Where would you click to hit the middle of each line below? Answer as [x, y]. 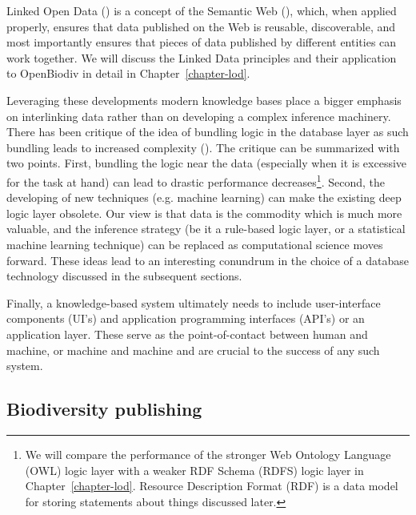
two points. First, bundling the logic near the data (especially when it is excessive [207, 163]
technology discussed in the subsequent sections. [124, 276]
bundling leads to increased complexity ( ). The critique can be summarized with [203, 147]
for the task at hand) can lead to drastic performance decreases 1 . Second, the [196, 180]
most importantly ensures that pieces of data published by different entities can [202, 42]
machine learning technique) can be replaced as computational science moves [195, 244]
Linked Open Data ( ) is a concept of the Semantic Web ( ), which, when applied [202, 10]
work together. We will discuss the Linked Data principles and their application [202, 57]
